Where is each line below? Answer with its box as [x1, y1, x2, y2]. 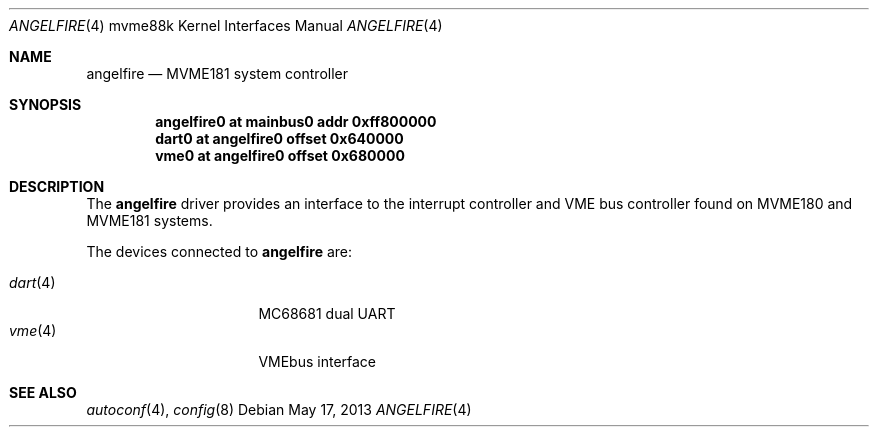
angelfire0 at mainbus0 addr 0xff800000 [155, 113, 437, 130]
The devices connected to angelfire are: [86, 243, 353, 260]
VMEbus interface [258, 353, 377, 370]
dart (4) [9, 274, 56, 291]
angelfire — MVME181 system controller [86, 65, 349, 82]
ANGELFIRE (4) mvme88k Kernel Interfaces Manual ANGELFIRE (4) [9, 17, 443, 34]
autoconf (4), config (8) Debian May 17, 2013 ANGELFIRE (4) [86, 401, 472, 418]
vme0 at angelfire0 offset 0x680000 [155, 147, 405, 164]
